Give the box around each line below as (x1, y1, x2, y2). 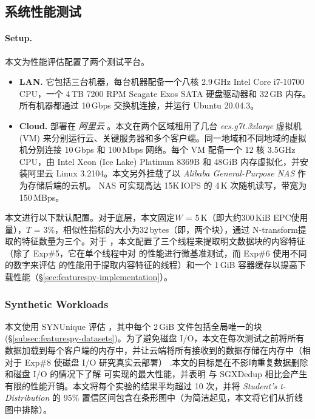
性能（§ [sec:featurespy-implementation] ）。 (13, 270, 173, 283)
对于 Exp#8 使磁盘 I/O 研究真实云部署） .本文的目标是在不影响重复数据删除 (5, 355, 308, 368)
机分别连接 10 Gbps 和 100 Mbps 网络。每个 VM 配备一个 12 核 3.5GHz (19, 143, 296, 156)
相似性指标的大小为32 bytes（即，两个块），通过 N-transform (63, 223, 298, 235)
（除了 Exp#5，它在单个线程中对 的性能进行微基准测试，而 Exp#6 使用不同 (5, 246, 307, 259)
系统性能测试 (5, 2, 81, 21)
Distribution (5, 391, 50, 404)
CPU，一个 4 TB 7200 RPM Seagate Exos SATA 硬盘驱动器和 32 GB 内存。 (19, 87, 311, 99)
